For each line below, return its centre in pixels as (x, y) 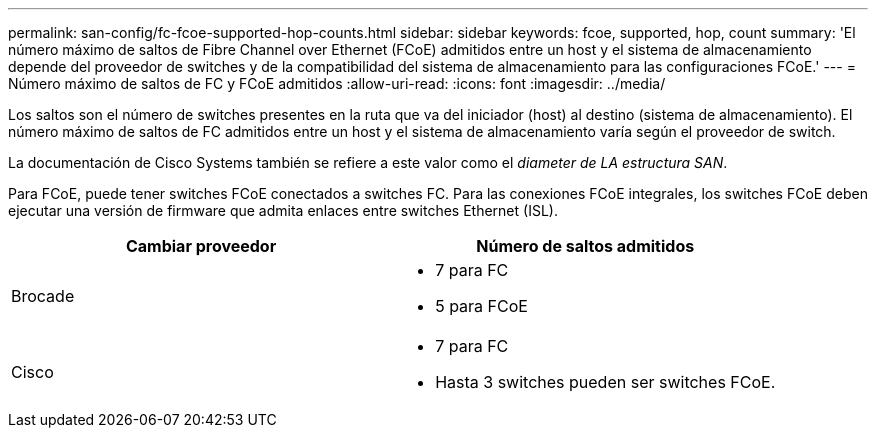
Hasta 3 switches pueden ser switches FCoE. (605, 382)
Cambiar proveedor (201, 246)
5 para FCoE (481, 306)
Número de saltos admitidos (585, 246)
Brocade (43, 296)
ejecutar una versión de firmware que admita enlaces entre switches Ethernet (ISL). (283, 210)
